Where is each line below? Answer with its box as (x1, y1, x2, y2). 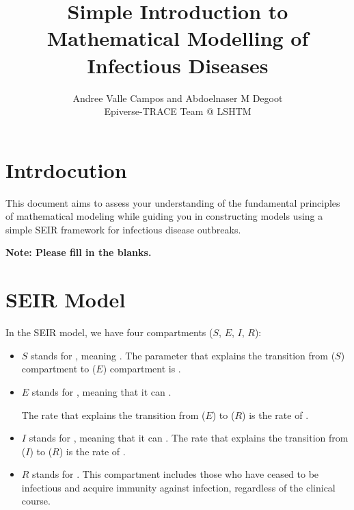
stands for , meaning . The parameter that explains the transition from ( (31, 348, 336, 362)
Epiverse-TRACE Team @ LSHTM (104, 104, 251, 118)
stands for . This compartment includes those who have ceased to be (32, 467, 319, 481)
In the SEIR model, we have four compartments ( (5, 325, 213, 340)
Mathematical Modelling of (46, 24, 309, 52)
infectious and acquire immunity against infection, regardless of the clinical (21, 480, 336, 494)
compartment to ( (21, 361, 96, 376)
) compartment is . (103, 361, 181, 376)
